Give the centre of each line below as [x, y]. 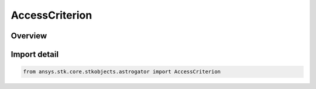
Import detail [35, 54]
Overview [29, 36]
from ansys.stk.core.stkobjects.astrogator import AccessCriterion [122, 72]
